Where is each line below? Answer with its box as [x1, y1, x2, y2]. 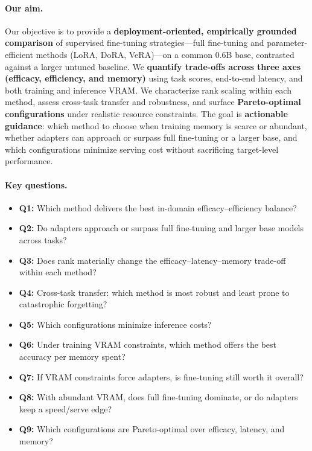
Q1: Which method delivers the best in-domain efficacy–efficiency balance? [19, 201, 297, 214]
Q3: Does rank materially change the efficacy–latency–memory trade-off [19, 254, 286, 266]
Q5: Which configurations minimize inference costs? [19, 318, 212, 330]
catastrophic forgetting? [19, 298, 107, 310]
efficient [5, 48, 34, 60]
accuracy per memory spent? [19, 350, 126, 363]
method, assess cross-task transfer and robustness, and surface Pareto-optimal [5, 95, 301, 108]
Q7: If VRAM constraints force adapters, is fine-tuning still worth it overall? [19, 370, 304, 383]
